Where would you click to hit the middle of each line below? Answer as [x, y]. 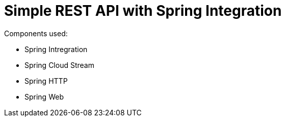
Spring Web [44, 96]
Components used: [36, 33]
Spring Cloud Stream [59, 65]
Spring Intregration [56, 49]
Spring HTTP [46, 81]
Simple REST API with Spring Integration [143, 11]
